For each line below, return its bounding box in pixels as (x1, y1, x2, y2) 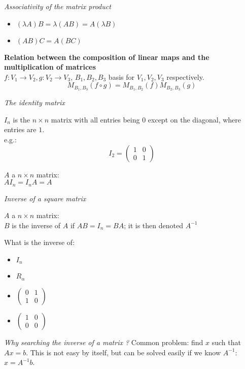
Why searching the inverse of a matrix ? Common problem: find (4, 336, 203, 347)
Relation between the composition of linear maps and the (4, 51, 209, 62)
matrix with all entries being (51, 114, 140, 125)
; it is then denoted (124, 220, 183, 230)
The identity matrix (4, 97, 65, 108)
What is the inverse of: (4, 237, 75, 248)
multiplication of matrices (4, 61, 96, 72)
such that (212, 336, 241, 347)
